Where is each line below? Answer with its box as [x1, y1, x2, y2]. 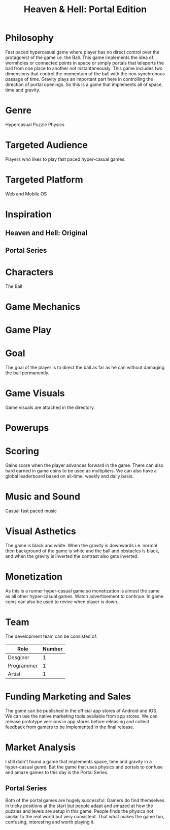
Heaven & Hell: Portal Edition [23, 4, 147, 15]
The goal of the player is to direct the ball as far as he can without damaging [5, 364, 165, 370]
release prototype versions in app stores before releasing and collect [5, 718, 150, 724]
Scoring [5, 446, 40, 457]
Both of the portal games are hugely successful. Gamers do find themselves [5, 797, 165, 804]
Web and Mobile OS [5, 191, 47, 197]
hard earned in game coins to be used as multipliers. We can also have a [5, 468, 157, 474]
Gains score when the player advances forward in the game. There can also [5, 462, 164, 468]
